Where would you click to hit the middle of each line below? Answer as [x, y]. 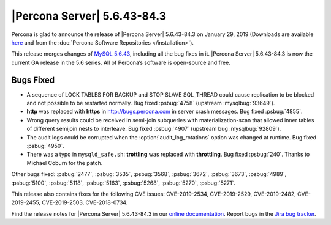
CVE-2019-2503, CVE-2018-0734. [85, 202]
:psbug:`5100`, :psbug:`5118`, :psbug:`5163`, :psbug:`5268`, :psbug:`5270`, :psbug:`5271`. [124, 183]
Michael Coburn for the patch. [65, 163]
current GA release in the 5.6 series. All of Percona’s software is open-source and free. [121, 62]
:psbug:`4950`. [45, 146]
